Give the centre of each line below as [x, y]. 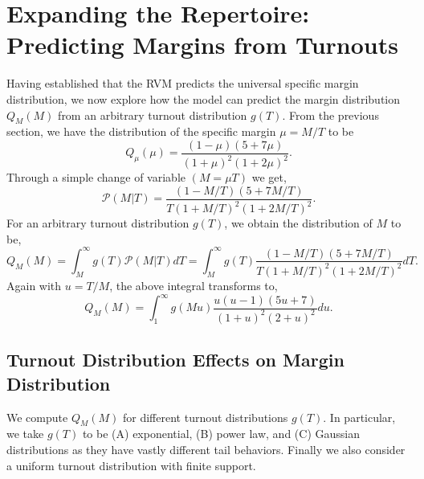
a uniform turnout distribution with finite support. [131, 465]
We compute [37, 417]
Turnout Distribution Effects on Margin [175, 360]
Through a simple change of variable [96, 177]
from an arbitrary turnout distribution [153, 115]
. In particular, [359, 417]
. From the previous [330, 115]
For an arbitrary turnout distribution [98, 223]
